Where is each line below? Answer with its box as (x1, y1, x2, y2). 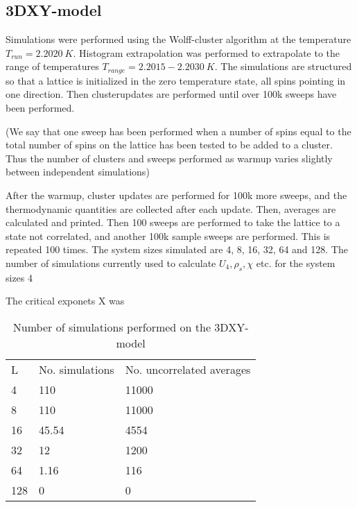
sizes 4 (6, 270, 33, 284)
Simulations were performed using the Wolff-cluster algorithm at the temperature (6, 32, 351, 46)
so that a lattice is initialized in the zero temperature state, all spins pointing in (6, 73, 346, 87)
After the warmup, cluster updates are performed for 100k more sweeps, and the (6, 188, 347, 202)
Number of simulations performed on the (12, 318, 211, 335)
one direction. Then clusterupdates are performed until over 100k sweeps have (6, 87, 337, 101)
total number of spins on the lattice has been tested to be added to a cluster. (6, 137, 333, 152)
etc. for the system (256, 255, 336, 270)
